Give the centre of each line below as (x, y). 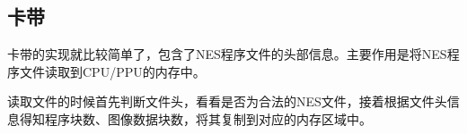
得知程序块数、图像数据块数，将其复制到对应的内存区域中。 (195, 118)
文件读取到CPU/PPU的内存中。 (112, 71)
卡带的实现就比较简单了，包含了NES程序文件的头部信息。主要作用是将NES (227, 54)
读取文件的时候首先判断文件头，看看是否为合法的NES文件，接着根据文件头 (227, 101)
